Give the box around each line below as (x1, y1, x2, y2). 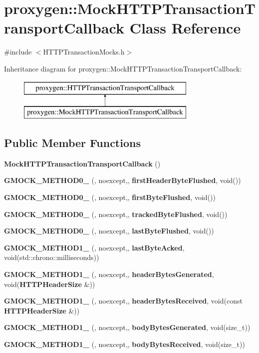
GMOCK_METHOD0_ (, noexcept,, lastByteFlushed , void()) (4, 225, 214, 236)
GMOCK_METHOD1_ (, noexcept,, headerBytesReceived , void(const (4, 295, 243, 306)
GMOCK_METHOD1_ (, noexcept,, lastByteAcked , (4, 242, 185, 252)
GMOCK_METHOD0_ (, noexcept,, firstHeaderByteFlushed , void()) (4, 175, 241, 185)
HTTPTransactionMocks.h (43, 46, 125, 57)
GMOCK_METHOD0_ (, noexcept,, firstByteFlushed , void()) (4, 192, 216, 202)
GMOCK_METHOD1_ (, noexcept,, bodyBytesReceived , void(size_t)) (4, 339, 245, 349)
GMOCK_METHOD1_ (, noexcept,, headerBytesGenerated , (4, 269, 214, 279)
